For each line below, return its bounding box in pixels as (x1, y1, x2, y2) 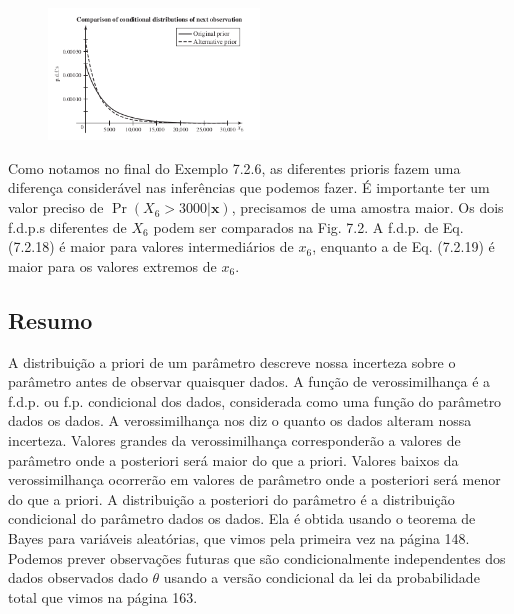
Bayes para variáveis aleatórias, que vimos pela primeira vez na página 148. (8, 527, 470, 548)
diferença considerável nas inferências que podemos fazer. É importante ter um (8, 177, 490, 198)
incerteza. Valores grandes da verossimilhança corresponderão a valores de (8, 430, 461, 450)
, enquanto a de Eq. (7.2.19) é (312, 236, 495, 257)
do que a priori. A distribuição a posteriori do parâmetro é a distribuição (8, 488, 455, 509)
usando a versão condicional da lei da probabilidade (163, 567, 480, 588)
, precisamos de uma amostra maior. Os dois (231, 197, 504, 218)
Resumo (8, 304, 93, 335)
